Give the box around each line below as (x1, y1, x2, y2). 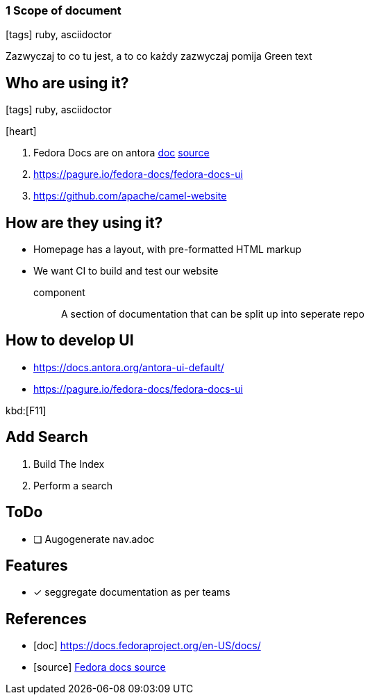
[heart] (6, 125, 37, 138)
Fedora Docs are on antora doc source (33, 147, 210, 159)
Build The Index (33, 457, 105, 470)
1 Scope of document (6, 3, 121, 17)
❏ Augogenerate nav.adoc (33, 532, 155, 545)
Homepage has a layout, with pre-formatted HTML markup (33, 243, 302, 256)
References (6, 610, 87, 628)
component (33, 286, 85, 299)
